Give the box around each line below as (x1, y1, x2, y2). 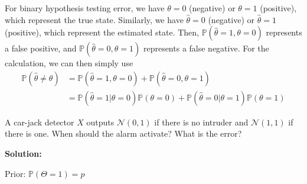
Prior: (5, 167, 26, 179)
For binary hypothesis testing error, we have (5, 2, 165, 14)
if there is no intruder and (154, 115, 249, 128)
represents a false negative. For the (143, 42, 269, 54)
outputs (86, 115, 115, 128)
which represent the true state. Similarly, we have (5, 13, 184, 25)
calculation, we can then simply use (5, 57, 133, 69)
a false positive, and (5, 42, 77, 54)
